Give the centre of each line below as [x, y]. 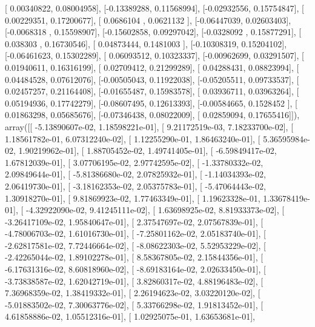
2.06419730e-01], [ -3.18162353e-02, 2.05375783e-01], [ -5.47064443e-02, [135, 186]
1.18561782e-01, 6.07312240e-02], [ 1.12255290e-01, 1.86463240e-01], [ [133, 138]
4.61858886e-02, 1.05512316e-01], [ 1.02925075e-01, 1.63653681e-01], [130, 316]
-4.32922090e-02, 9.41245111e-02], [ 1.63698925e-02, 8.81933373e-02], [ [155, 210]
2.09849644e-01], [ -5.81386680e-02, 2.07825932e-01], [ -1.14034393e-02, [135, 174]
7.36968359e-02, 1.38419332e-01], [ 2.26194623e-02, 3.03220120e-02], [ [133, 293]
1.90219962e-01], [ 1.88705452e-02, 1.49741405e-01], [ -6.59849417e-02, [148, 150]
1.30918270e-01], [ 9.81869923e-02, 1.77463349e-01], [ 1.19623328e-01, [133, 198]
